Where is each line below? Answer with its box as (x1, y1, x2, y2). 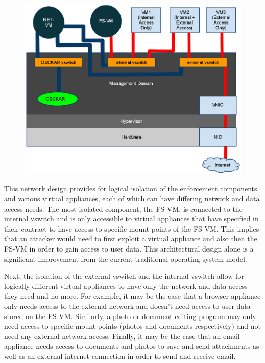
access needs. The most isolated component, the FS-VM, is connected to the (4, 203, 243, 214)
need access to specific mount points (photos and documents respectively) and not (4, 321, 261, 331)
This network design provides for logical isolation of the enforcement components (4, 183, 257, 194)
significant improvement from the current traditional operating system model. (4, 253, 247, 264)
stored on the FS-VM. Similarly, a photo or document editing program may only (4, 310, 256, 321)
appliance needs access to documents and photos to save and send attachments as (4, 341, 259, 351)
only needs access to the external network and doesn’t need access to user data (4, 300, 251, 311)
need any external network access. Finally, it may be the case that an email (4, 330, 240, 341)
